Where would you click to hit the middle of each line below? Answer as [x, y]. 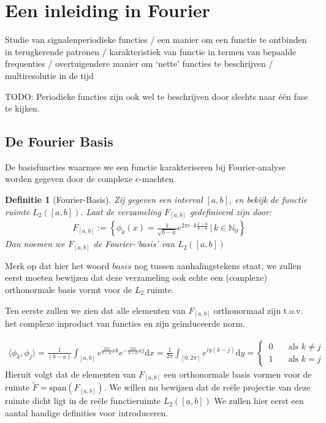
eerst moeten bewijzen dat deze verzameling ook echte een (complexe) [136, 277]
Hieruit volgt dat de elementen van [70, 374]
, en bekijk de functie [268, 200]
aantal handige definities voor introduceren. [87, 412]
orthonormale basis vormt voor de [69, 289]
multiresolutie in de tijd [49, 75]
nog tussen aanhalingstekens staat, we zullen [218, 265]
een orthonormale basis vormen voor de [238, 374]
